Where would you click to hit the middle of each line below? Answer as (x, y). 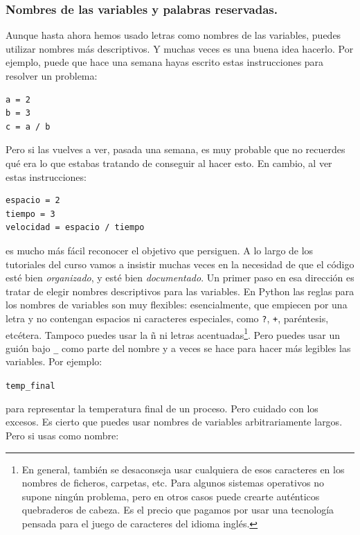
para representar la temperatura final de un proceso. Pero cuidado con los (162, 408)
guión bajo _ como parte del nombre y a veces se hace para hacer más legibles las (178, 348)
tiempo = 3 (30, 214)
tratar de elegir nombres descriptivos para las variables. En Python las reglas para (180, 291)
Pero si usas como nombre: (62, 435)
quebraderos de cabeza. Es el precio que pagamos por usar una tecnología (178, 510)
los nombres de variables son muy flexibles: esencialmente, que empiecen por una (177, 305)
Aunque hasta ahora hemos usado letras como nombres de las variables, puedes (173, 35)
